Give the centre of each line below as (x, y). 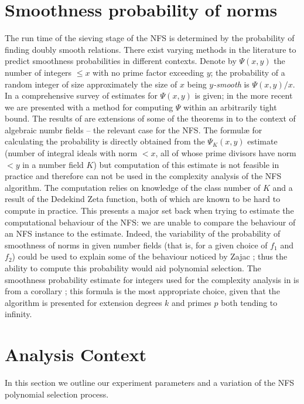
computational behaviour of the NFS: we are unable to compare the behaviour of (150, 222)
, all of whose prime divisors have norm (226, 153)
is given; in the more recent (244, 95)
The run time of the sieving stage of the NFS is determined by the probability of (150, 38)
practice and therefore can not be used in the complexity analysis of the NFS (143, 176)
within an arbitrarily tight (230, 107)
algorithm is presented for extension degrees (83, 302)
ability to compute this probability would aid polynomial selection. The (133, 268)
